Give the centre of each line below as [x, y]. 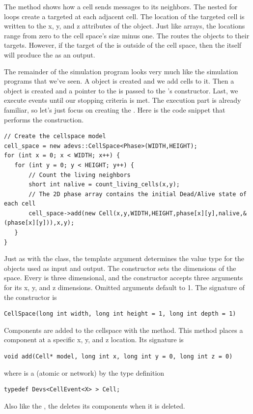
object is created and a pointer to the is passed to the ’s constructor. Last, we [121, 90]
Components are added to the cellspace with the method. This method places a [124, 330]
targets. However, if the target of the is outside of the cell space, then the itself [123, 45]
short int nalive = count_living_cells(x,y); [104, 185]
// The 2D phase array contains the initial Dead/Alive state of [138, 194]
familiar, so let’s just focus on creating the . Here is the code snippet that [115, 109]
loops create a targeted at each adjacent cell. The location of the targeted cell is [124, 16]
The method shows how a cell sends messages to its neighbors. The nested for [121, 6]
